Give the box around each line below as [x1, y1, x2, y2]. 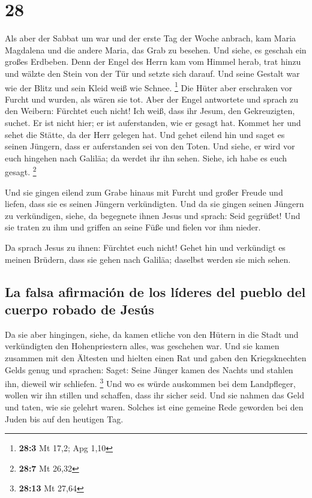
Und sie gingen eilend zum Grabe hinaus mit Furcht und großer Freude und [5, 185, 283, 198]
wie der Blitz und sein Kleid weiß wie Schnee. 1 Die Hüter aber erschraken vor [5, 79, 293, 94]
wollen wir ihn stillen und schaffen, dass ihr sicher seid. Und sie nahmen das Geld [5, 389, 304, 401]
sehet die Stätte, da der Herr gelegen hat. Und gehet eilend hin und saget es [5, 128, 285, 140]
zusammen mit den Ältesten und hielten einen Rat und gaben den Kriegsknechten [5, 351, 307, 364]
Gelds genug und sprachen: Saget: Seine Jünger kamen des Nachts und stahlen [5, 363, 293, 376]
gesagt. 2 [5, 164, 37, 178]
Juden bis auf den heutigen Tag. [5, 412, 124, 425]
